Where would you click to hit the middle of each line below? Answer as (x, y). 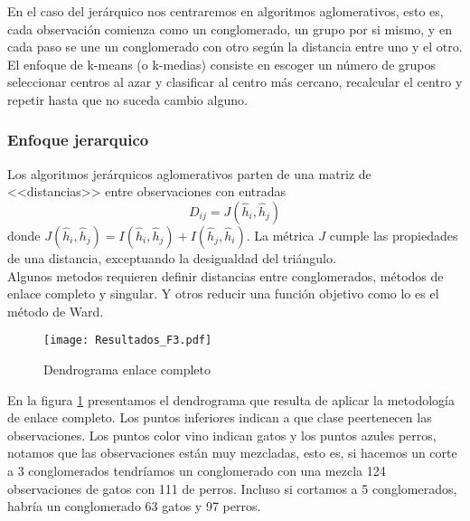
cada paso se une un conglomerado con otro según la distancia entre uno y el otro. (235, 47)
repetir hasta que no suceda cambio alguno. (127, 99)
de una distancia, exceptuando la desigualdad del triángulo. (172, 257)
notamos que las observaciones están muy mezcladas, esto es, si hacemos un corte (232, 453)
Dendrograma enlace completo (127, 369)
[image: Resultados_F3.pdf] (128, 341)
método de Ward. (56, 311)
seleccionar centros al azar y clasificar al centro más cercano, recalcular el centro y (235, 82)
